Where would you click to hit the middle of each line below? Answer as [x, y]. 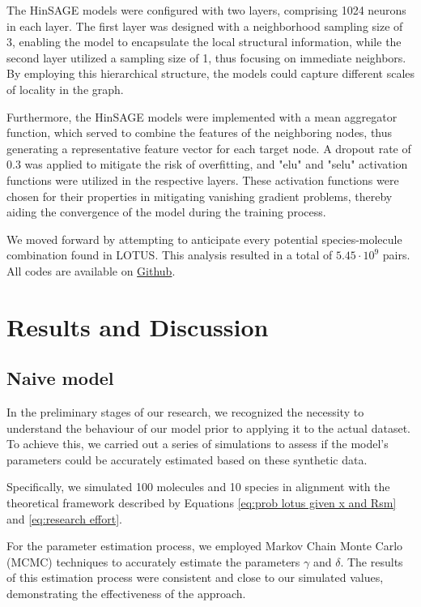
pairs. [396, 255]
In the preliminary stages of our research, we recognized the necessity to [185, 412]
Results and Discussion [138, 326]
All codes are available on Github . [91, 270]
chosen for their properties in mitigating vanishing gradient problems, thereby [200, 196]
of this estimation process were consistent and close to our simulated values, [195, 577]
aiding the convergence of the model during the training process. [166, 212]
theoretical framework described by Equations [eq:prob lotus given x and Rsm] [202, 503]
